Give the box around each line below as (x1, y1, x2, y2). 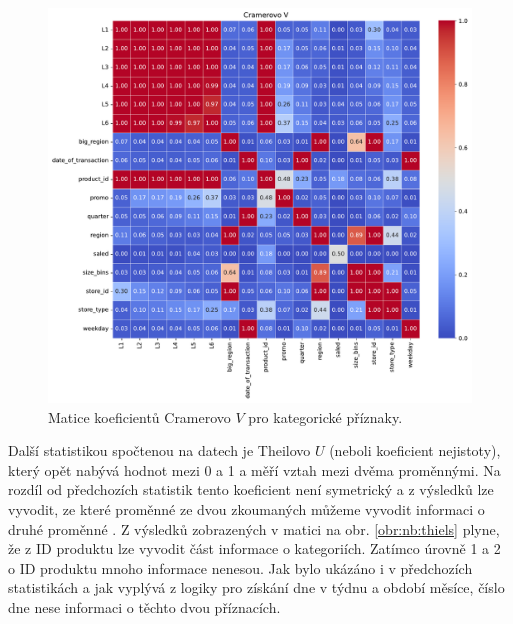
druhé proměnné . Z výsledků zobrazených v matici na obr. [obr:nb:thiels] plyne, (8, 518, 500, 539)
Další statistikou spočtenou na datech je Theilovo (8, 440, 311, 461)
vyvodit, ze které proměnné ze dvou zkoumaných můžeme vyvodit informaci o (8, 498, 485, 519)
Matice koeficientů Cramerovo (48, 406, 231, 427)
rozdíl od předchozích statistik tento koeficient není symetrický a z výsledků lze (8, 479, 494, 500)
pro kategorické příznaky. (248, 406, 403, 427)
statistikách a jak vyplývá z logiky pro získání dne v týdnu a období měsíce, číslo (8, 577, 505, 598)
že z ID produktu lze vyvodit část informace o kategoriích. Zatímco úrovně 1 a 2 (8, 538, 501, 559)
